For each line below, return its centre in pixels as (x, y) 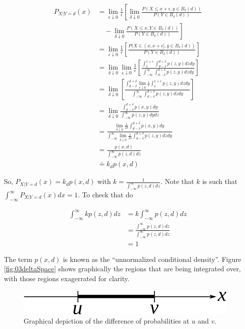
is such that (220, 181)
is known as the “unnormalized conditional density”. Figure (152, 259)
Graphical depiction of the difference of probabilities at (107, 321)
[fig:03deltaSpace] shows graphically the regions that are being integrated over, (122, 269)
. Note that (177, 181)
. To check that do (106, 194)
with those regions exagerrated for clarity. (67, 278)
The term (18, 259)
